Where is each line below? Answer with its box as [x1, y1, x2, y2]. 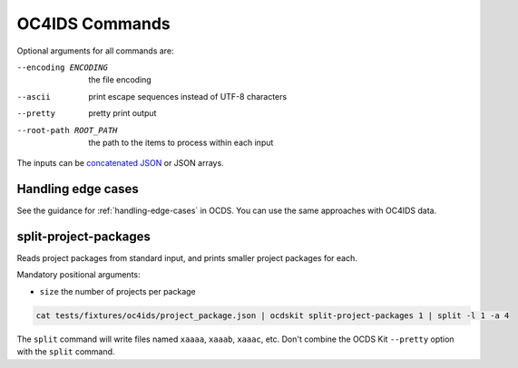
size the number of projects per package [39, 286, 197, 296]
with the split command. [16, 346, 115, 357]
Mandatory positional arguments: [16, 269, 141, 280]
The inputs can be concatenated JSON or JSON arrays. [16, 158, 224, 169]
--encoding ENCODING [16, 62, 109, 73]
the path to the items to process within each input [88, 137, 274, 148]
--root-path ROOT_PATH [16, 125, 118, 135]
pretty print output [88, 108, 157, 119]
